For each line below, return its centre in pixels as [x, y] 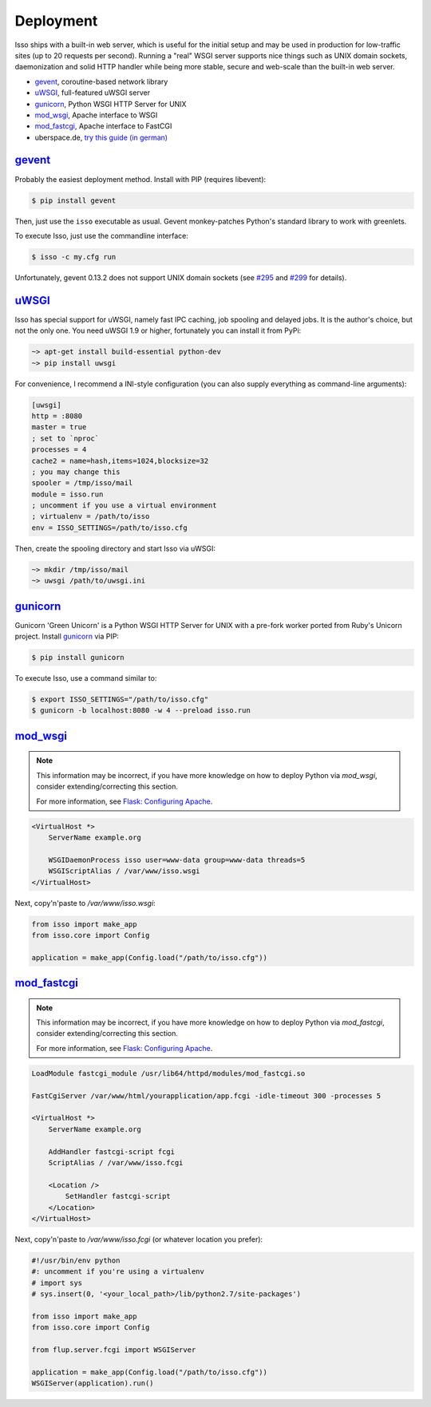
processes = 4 [59, 450]
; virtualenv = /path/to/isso [91, 516]
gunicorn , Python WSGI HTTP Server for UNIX [111, 104]
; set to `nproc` [65, 438]
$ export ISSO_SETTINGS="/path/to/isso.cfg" [120, 700]
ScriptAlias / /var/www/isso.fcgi [116, 1162]
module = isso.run [67, 494]
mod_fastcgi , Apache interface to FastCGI [103, 126]
